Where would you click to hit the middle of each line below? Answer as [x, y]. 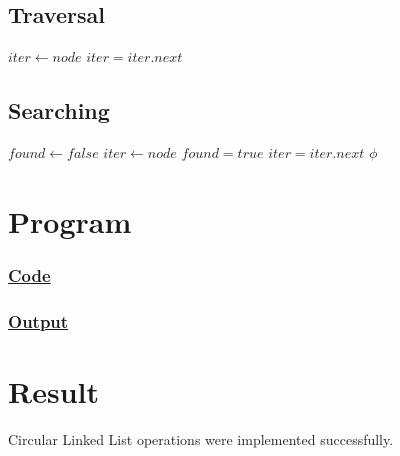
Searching [59, 110]
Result [53, 390]
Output [38, 320]
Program [70, 220]
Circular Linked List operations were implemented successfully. [201, 438]
